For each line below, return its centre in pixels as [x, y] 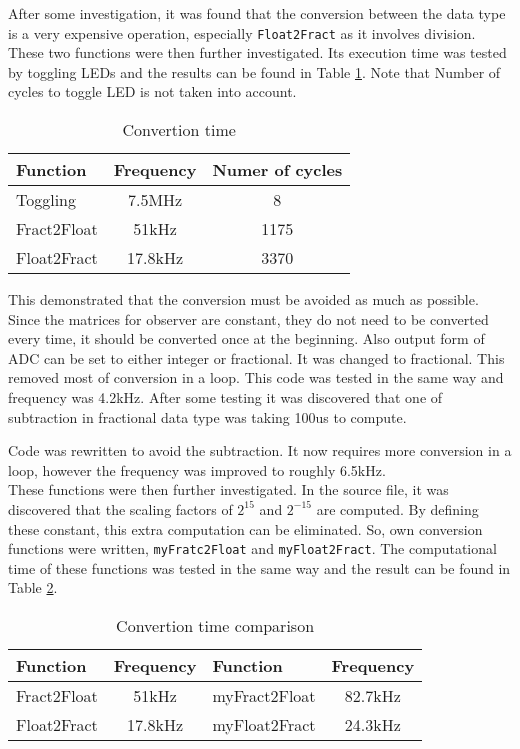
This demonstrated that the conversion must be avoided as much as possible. [243, 299]
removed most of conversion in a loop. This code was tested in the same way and [256, 377]
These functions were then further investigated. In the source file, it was [228, 489]
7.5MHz [155, 200]
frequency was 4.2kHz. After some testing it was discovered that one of [225, 397]
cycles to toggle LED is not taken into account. [152, 91]
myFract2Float [264, 695]
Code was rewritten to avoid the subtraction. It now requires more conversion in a [260, 450]
